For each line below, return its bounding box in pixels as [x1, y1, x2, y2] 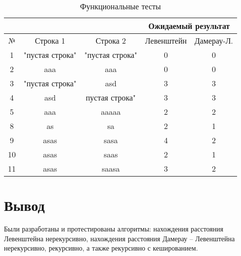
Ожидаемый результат [148, 20, 230, 31]
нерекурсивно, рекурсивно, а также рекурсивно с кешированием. [4, 243, 198, 253]
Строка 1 [34, 35, 65, 46]
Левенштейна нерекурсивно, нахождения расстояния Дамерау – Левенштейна [4, 233, 235, 243]
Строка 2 [95, 35, 126, 46]
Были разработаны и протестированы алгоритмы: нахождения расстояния [4, 224, 223, 234]
